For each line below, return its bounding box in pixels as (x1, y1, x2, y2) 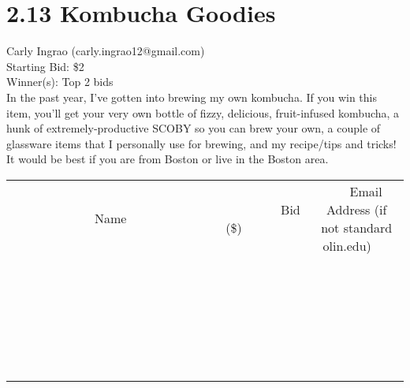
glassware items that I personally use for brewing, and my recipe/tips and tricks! (6, 135, 397, 151)
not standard (321, 218, 393, 237)
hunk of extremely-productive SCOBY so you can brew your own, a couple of (6, 120, 381, 136)
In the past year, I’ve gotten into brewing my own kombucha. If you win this (6, 88, 377, 105)
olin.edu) (322, 236, 371, 255)
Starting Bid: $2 (6, 58, 84, 74)
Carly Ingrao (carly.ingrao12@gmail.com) (6, 43, 205, 59)
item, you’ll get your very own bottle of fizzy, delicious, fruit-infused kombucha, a (6, 104, 400, 121)
